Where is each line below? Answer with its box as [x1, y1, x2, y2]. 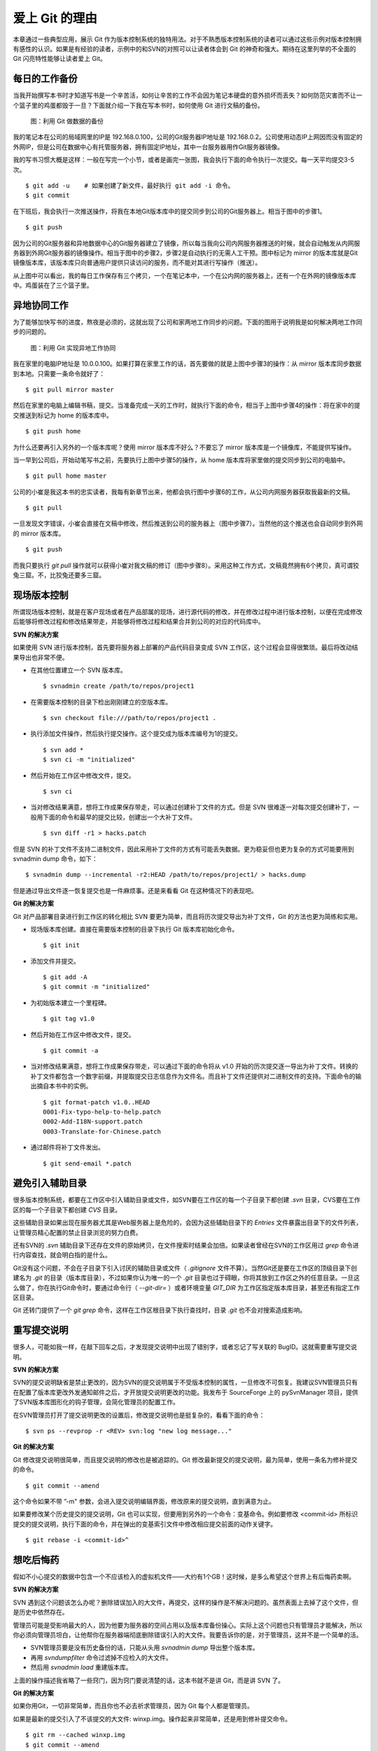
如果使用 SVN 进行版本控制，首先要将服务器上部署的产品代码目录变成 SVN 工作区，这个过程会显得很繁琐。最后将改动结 [13, 643, 358, 651]
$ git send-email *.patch [43, 1159, 132, 1168]
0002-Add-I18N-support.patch [43, 1118, 143, 1126]
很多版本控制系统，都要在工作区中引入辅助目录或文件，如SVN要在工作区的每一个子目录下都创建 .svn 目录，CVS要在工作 [13, 1196, 360, 1204]
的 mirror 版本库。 [13, 529, 65, 537]
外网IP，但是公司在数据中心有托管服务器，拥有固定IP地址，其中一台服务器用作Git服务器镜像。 [13, 142, 283, 151]
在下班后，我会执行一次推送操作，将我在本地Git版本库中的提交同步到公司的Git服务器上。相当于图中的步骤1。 [13, 207, 326, 215]
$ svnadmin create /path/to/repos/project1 [43, 682, 195, 690]
